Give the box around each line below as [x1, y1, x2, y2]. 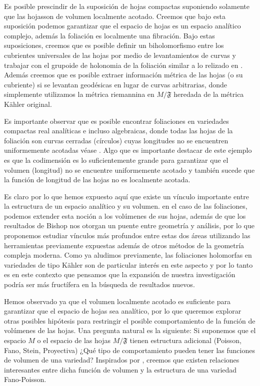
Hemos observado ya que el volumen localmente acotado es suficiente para [4, 296, 230, 306]
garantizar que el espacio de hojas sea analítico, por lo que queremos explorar [4, 306, 241, 316]
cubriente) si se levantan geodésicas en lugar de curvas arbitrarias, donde [4, 79, 227, 89]
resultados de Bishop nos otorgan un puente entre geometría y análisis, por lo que [4, 220, 254, 231]
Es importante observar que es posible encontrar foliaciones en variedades [4, 115, 229, 126]
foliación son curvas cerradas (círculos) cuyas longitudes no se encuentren [4, 135, 228, 145]
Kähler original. [4, 98, 52, 109]
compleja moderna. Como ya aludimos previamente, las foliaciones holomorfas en [4, 250, 252, 260]
